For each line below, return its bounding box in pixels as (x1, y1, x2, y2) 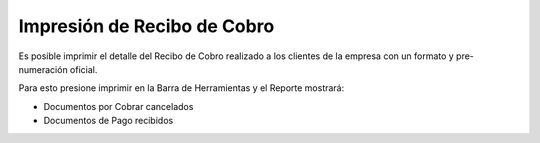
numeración (18, 63, 69, 75)
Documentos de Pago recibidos (43, 115, 174, 127)
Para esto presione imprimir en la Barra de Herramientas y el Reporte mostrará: (18, 82, 345, 94)
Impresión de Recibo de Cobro (18, 15, 275, 37)
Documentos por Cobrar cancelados (43, 100, 194, 112)
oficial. (70, 63, 98, 75)
